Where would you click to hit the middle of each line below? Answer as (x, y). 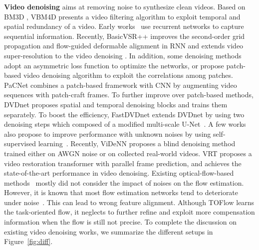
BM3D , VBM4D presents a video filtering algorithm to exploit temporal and (122, 16)
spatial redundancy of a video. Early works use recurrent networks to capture (124, 26)
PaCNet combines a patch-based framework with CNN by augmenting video (121, 85)
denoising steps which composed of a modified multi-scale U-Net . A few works (125, 124)
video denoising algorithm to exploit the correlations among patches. (128, 75)
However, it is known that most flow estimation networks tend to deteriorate (121, 192)
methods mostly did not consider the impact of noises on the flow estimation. (124, 182)
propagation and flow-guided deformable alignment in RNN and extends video (124, 46)
